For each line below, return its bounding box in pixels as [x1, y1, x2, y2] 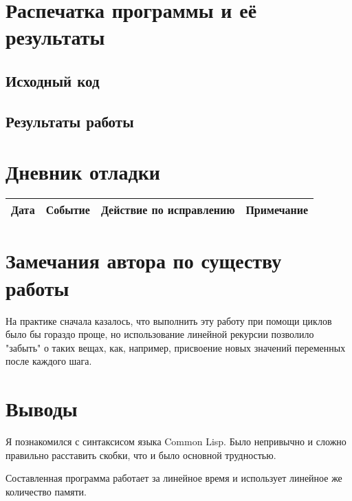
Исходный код [5, 70, 100, 91]
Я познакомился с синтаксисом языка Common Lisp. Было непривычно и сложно [5, 434, 346, 449]
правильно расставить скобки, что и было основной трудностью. [5, 447, 276, 462]
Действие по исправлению [100, 202, 235, 218]
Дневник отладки [5, 158, 160, 186]
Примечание [245, 202, 309, 218]
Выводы [5, 394, 78, 423]
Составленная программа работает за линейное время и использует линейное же [5, 471, 342, 485]
